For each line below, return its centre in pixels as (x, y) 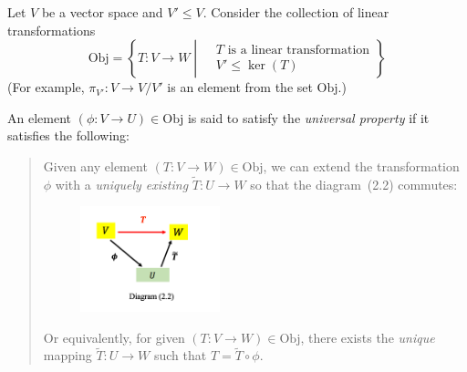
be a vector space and (102, 12)
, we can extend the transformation (361, 165)
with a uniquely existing (122, 184)
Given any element (95, 165)
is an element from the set (240, 87)
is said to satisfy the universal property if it (308, 117)
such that (180, 355)
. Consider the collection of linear (296, 12)
